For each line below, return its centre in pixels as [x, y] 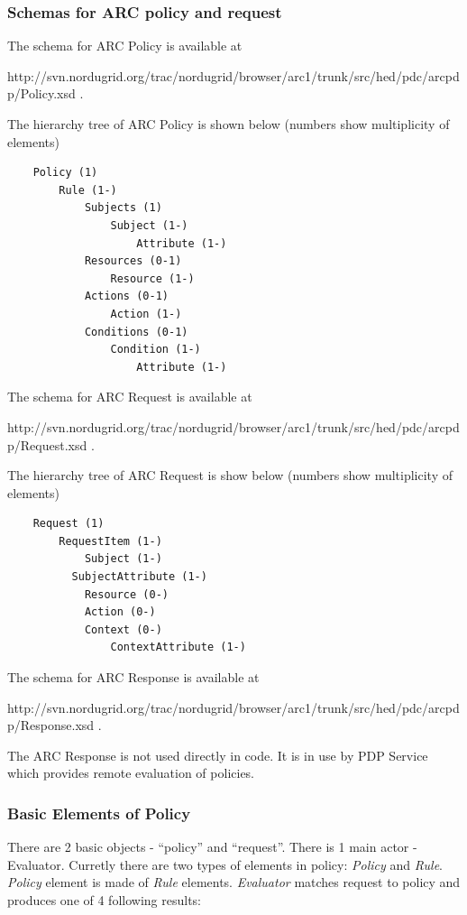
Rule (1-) [88, 190]
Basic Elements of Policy [99, 813]
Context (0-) [123, 629]
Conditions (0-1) [136, 332]
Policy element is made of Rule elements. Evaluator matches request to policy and [234, 882]
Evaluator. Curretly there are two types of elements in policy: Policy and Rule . [225, 864]
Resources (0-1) [133, 261]
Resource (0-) [126, 594]
